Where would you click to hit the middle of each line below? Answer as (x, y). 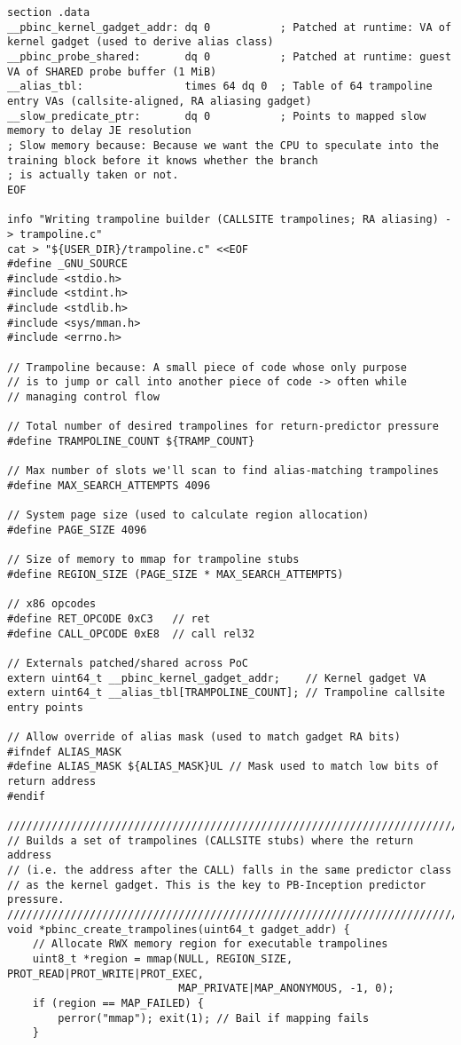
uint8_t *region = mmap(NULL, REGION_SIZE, (163, 959)
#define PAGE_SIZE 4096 (77, 530)
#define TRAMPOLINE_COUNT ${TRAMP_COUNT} (131, 442)
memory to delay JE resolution (99, 131)
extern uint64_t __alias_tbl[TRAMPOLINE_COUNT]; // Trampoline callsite (226, 693)
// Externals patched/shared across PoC (128, 663)
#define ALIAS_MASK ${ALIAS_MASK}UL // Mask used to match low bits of (223, 767)
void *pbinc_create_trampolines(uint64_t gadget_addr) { (179, 929)
